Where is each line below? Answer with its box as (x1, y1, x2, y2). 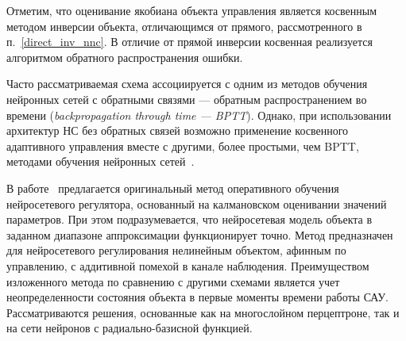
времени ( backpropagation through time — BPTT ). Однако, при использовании (6, 106, 392, 123)
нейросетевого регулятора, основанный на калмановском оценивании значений (6, 195, 387, 212)
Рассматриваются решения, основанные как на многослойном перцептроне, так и (6, 304, 400, 320)
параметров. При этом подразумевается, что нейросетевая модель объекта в (6, 211, 373, 228)
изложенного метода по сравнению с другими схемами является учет (6, 273, 340, 289)
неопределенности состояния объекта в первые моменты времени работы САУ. (6, 289, 389, 305)
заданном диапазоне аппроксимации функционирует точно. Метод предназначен (6, 226, 393, 243)
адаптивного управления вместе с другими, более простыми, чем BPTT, (6, 137, 359, 154)
